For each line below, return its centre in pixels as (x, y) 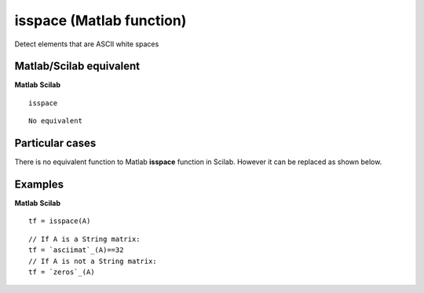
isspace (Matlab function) (101, 20)
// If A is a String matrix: (84, 239)
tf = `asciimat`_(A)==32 (76, 250)
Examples (39, 184)
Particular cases (55, 143)
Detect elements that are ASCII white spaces (87, 44)
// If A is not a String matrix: (93, 261)
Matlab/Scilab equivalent (77, 66)
